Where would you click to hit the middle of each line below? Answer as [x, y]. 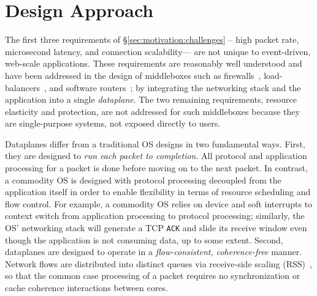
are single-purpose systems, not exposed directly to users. [113, 123]
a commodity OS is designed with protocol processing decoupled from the [143, 179]
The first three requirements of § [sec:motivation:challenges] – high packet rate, [152, 39]
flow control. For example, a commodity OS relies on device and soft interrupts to [159, 203]
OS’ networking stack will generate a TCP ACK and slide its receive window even [156, 228]
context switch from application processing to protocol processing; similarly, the [155, 216]
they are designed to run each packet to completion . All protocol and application [156, 156]
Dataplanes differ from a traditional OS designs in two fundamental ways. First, [155, 143]
